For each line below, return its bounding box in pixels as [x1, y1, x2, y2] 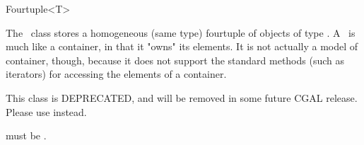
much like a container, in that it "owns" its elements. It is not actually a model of [6, 39, 358, 54]
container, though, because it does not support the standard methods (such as [6, 52, 345, 67]
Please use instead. [6, 104, 87, 119]
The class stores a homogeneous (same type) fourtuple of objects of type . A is [6, 25, 356, 40]
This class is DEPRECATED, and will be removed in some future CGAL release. [6, 90, 358, 105]
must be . [6, 128, 47, 143]
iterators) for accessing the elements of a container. [6, 66, 227, 81]
